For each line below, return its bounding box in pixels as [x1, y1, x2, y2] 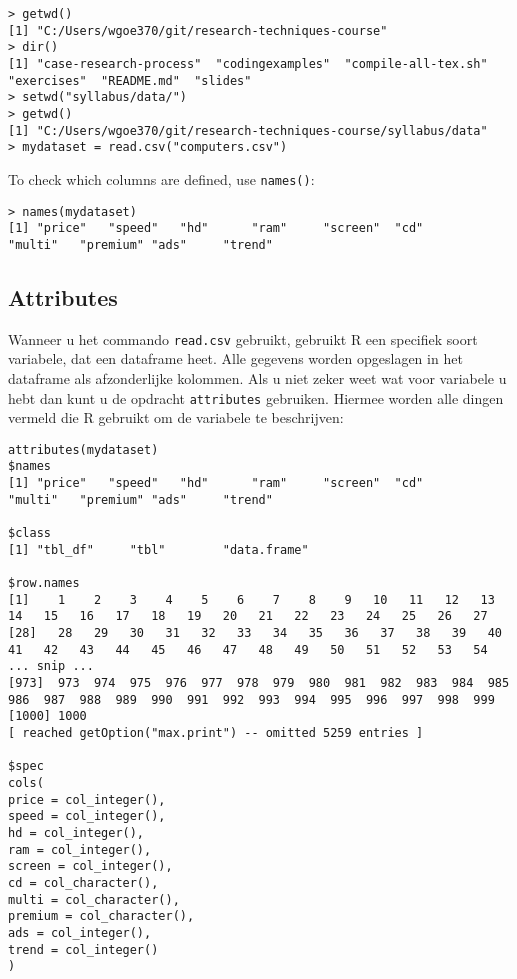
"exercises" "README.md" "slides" [8, 73, 252, 88]
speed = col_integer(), [8, 809, 166, 824]
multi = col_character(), [8, 892, 180, 907]
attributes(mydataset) [8, 442, 159, 457]
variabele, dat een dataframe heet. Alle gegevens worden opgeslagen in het [8, 348, 463, 369]
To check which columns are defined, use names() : [8, 168, 315, 189]
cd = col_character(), [8, 875, 159, 890]
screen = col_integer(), [8, 859, 173, 874]
